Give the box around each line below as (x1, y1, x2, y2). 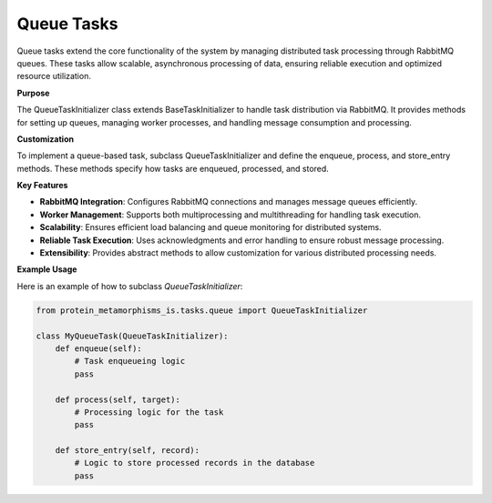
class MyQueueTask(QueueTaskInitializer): (36, 330, 229, 341)
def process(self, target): (55, 394, 181, 405)
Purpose (16, 87, 50, 98)
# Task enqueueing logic (74, 356, 186, 367)
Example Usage (16, 264, 77, 275)
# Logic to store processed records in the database (74, 458, 315, 468)
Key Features (16, 180, 68, 191)
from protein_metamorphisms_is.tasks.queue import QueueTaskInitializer (36, 305, 368, 316)
